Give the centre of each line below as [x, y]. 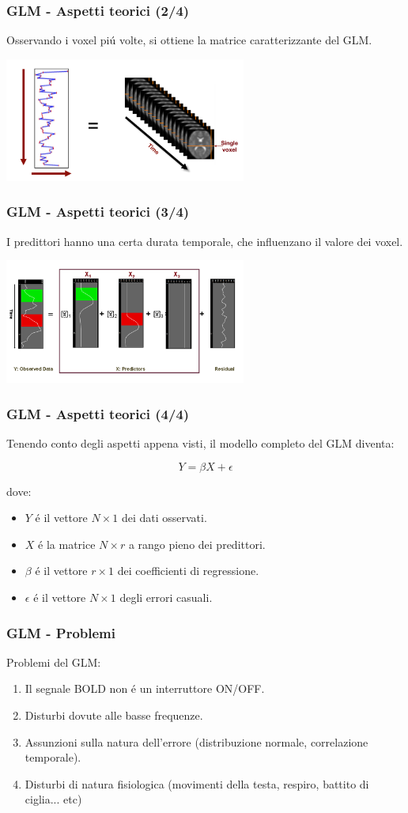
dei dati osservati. [164, 518]
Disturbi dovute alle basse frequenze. [114, 715]
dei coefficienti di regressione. [188, 571]
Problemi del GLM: [54, 662]
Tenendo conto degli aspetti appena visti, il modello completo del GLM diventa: [200, 443]
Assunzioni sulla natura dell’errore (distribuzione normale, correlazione [196, 741]
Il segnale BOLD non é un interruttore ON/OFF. [145, 688]
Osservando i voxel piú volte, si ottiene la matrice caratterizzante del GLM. [189, 40]
